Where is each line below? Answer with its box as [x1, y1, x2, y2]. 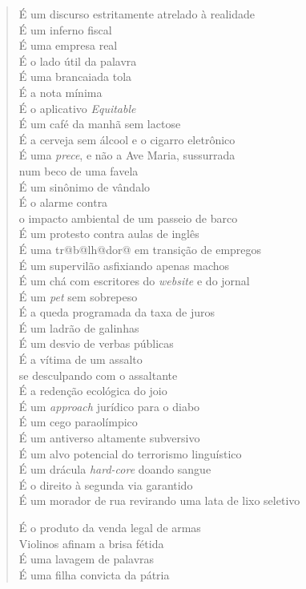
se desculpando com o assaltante [18, 366, 178, 383]
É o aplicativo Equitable [18, 99, 136, 116]
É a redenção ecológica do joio [18, 382, 167, 399]
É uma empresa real [18, 37, 118, 54]
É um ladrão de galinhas [18, 319, 139, 336]
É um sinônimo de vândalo [18, 178, 151, 195]
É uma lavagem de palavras [18, 551, 155, 567]
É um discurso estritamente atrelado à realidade [18, 6, 255, 22]
